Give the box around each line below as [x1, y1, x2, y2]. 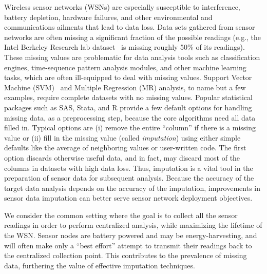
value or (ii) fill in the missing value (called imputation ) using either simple [4, 132, 241, 143]
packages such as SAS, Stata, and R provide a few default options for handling [4, 102, 252, 112]
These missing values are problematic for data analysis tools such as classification [4, 51, 260, 62]
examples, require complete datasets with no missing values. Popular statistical [4, 92, 253, 103]
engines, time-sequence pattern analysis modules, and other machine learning [4, 62, 246, 72]
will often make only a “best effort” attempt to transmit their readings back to [4, 240, 252, 250]
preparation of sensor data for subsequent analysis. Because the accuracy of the [4, 172, 254, 183]
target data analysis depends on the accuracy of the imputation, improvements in [4, 182, 260, 193]
